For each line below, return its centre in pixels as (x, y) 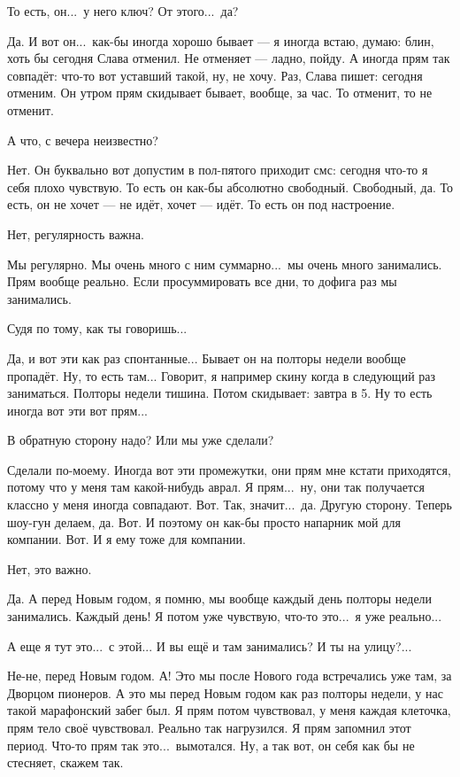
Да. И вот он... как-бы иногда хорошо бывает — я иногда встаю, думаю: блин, (221, 40)
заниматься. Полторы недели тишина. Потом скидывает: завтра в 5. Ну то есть (220, 393)
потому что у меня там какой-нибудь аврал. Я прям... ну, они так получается (216, 487)
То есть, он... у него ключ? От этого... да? (123, 11)
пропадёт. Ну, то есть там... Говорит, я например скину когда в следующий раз (222, 375)
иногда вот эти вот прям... (77, 410)
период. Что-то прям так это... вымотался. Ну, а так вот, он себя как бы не (211, 745)
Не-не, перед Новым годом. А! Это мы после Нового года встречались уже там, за (230, 676)
